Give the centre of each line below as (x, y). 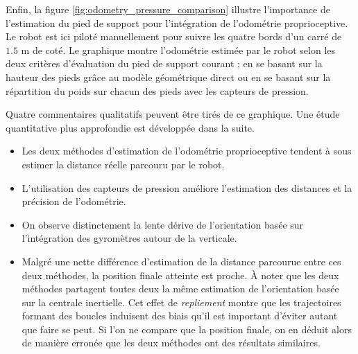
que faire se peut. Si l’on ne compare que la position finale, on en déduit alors (187, 329)
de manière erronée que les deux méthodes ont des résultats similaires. (171, 343)
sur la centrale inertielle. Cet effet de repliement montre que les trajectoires (181, 302)
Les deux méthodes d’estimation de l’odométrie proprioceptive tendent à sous (187, 151)
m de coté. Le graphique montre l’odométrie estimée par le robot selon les (178, 50)
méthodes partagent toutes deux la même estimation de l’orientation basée (180, 289)
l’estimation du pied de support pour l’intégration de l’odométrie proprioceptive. (177, 23)
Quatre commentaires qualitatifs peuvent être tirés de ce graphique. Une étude (173, 114)
